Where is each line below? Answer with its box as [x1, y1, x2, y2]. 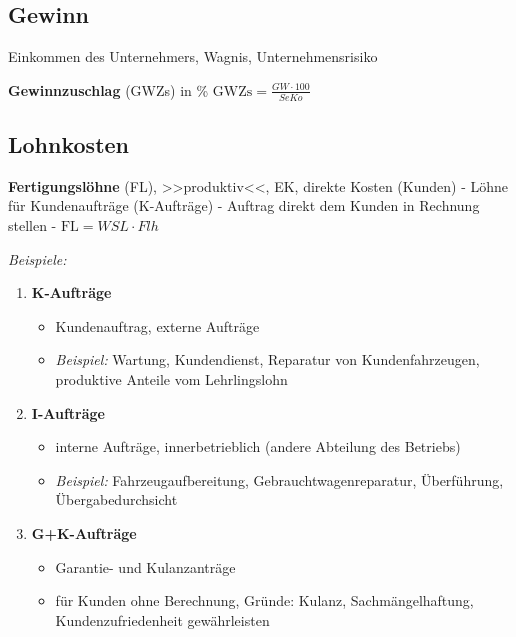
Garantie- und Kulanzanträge [55, 556, 236, 577]
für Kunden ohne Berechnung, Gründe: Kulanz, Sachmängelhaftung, [55, 590, 474, 611]
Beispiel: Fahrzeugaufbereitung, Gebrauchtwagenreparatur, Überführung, [55, 469, 504, 490]
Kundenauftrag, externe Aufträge [55, 315, 260, 336]
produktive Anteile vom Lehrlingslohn [55, 368, 288, 389]
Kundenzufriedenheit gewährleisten [55, 609, 270, 630]
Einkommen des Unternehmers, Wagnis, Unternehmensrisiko [8, 46, 378, 67]
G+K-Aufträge [31, 522, 137, 543]
